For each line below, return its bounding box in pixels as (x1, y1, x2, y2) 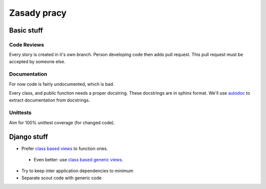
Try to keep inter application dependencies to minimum (21, 168, 133, 174)
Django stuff (9, 132, 48, 141)
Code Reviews (9, 41, 44, 48)
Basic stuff (9, 26, 43, 35)
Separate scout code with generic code (21, 175, 102, 181)
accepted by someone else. (9, 58, 66, 64)
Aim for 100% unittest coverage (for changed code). (9, 119, 115, 125)
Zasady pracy (9, 7, 66, 18)
